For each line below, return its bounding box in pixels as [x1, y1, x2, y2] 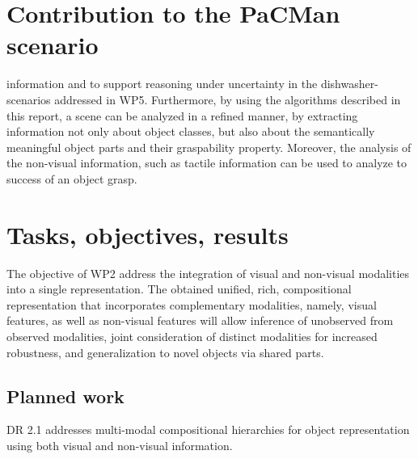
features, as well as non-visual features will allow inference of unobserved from [6, 312, 394, 329]
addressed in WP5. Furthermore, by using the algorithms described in [54, 91, 401, 107]
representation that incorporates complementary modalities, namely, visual [6, 296, 377, 313]
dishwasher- [320, 75, 378, 92]
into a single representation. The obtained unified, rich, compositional [6, 280, 352, 297]
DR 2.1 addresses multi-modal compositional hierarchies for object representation [6, 421, 410, 438]
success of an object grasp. [6, 170, 137, 187]
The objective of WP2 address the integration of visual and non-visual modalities [6, 264, 410, 281]
